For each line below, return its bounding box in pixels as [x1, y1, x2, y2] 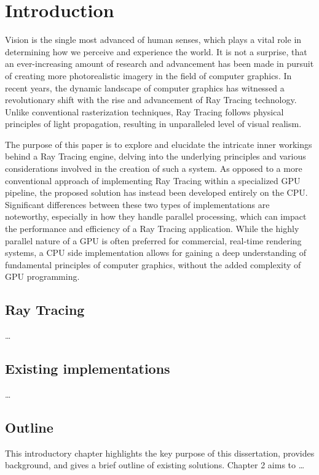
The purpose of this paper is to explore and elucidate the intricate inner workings [5, 137, 312, 150]
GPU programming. [5, 270, 80, 283]
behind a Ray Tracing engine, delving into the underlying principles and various [5, 150, 306, 163]
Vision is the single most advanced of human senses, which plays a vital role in [5, 33, 302, 46]
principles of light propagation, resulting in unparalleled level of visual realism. [5, 117, 302, 130]
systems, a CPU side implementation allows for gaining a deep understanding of [5, 246, 306, 259]
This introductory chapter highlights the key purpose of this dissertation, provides [5, 446, 315, 459]
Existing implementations [5, 359, 170, 378]
